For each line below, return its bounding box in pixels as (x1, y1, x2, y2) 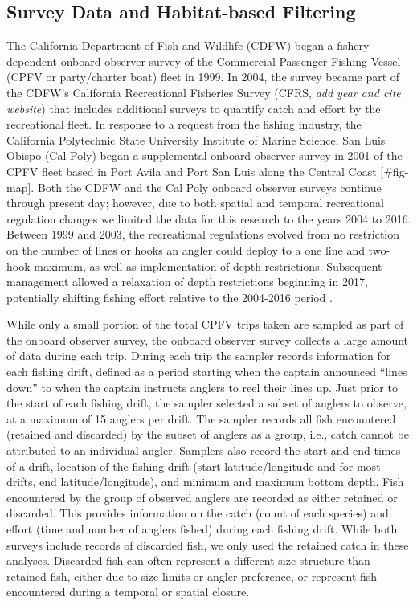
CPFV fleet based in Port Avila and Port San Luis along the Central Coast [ (6, 162, 384, 179)
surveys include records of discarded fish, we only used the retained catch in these (6, 536, 409, 553)
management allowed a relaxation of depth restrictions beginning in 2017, (6, 273, 368, 290)
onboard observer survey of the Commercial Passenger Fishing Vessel (60, 52, 401, 69)
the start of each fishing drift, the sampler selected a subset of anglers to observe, (6, 394, 407, 411)
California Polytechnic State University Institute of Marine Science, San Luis (6, 131, 386, 148)
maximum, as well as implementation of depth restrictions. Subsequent (34, 257, 382, 274)
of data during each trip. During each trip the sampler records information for (6, 347, 391, 364)
